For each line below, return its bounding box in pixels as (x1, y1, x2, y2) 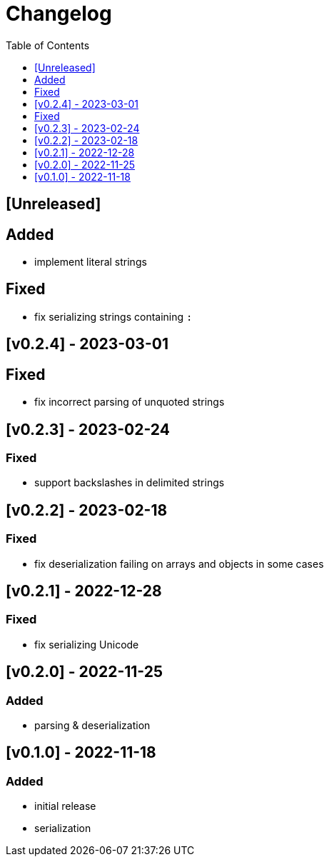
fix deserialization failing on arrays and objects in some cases (34, 557, 324, 570)
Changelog (6, 1, 112, 26)
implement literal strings (34, 256, 147, 269)
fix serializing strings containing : (34, 310, 193, 323)
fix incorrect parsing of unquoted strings (34, 396, 225, 409)
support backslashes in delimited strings (34, 476, 225, 489)
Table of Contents (6, 39, 90, 51)
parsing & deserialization (34, 719, 151, 731)
